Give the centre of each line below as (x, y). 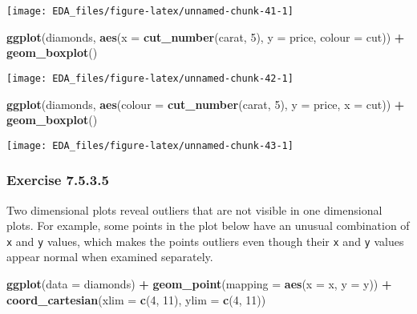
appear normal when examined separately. (110, 257)
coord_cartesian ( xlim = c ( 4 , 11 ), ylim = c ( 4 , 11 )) (136, 299)
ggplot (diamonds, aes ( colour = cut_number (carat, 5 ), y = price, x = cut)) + (206, 104)
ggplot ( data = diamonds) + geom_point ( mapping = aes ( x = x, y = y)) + (199, 284)
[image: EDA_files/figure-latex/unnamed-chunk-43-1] (150, 145)
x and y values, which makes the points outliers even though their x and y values (205, 241)
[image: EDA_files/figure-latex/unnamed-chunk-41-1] (150, 11)
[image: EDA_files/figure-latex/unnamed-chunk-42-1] (150, 78)
